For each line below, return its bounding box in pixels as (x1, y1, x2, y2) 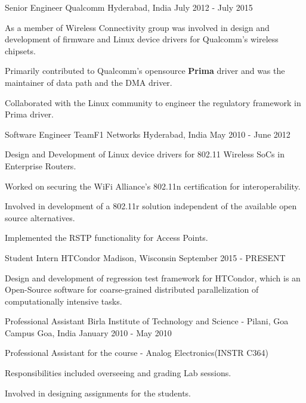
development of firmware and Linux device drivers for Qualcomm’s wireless (5, 33, 279, 45)
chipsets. (5, 44, 36, 57)
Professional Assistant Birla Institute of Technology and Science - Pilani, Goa (5, 315, 289, 327)
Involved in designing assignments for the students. (5, 386, 191, 399)
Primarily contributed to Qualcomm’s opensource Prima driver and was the (5, 64, 285, 77)
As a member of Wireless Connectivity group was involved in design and (5, 21, 270, 33)
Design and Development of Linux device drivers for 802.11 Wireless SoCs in (5, 148, 285, 160)
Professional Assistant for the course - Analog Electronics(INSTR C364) (5, 346, 268, 359)
